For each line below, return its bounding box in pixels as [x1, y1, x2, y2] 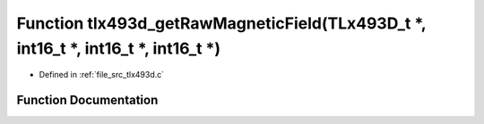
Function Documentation [16, 93, 159, 108]
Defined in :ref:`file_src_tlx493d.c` [39, 70, 165, 80]
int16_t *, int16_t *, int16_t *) [16, 38, 221, 58]
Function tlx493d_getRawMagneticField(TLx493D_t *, [16, 13, 427, 33]
